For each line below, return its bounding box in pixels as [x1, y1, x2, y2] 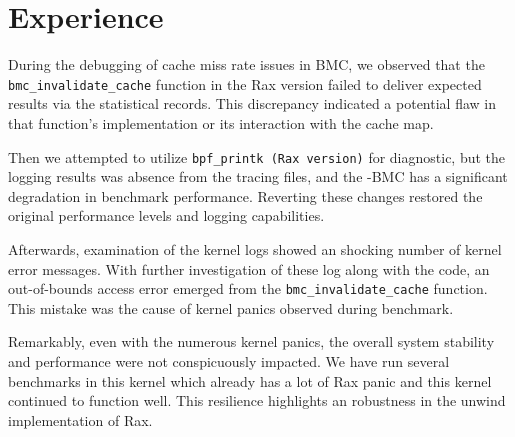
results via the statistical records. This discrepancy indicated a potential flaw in [8, 93, 496, 114]
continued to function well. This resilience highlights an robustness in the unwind [8, 390, 506, 411]
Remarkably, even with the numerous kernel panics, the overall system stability [8, 331, 495, 352]
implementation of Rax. [8, 409, 153, 430]
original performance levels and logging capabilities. [8, 205, 325, 226]
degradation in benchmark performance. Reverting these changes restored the [8, 185, 483, 206]
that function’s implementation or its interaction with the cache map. [8, 112, 434, 133]
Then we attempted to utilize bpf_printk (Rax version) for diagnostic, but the [8, 146, 506, 167]
